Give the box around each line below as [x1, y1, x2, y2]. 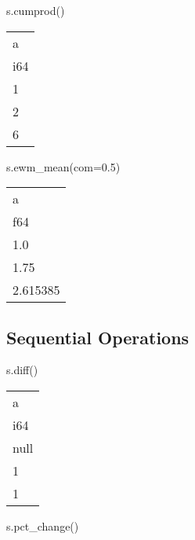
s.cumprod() [6, 2, 65, 18]
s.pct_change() [6, 517, 79, 534]
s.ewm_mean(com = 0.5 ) [6, 158, 121, 174]
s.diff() [6, 362, 38, 378]
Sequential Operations [6, 325, 190, 349]
